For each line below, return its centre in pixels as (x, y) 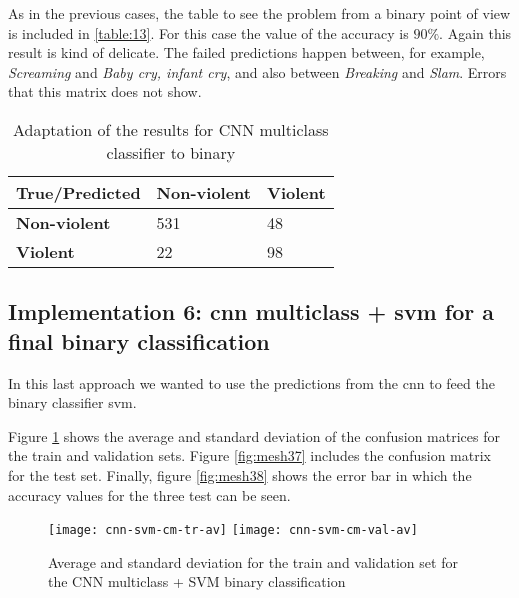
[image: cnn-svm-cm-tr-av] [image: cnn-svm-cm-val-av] (233, 530)
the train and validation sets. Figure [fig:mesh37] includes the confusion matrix (249, 455)
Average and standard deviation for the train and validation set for (253, 561)
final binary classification (139, 340)
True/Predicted (78, 192)
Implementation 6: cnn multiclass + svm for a (251, 311)
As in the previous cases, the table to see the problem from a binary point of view (259, 13)
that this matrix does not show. (105, 91)
